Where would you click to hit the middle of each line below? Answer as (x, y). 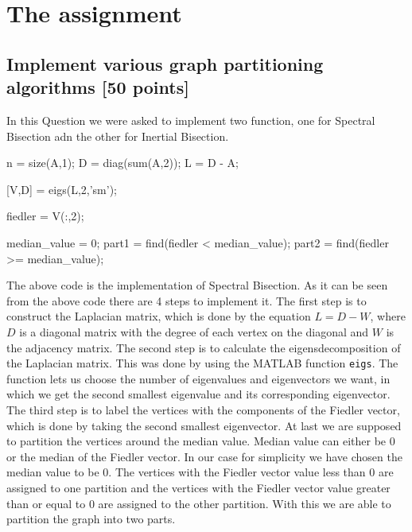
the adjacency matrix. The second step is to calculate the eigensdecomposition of (204, 347)
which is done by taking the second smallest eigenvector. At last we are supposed (204, 425)
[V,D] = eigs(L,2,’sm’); (62, 189)
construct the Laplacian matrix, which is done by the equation (159, 316)
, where (388, 316)
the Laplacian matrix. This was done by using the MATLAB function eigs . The (202, 363)
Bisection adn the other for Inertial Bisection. (118, 136)
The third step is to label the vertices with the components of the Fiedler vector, (203, 409)
